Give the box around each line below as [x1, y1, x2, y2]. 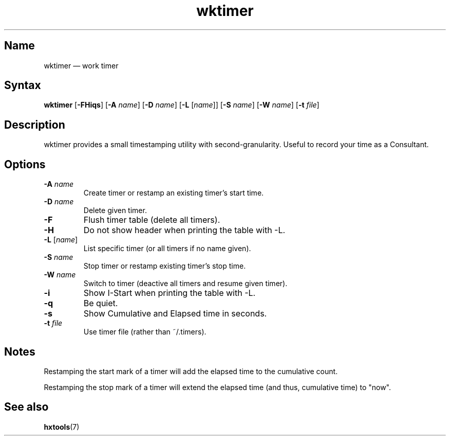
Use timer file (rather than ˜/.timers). [83, 327, 207, 337]
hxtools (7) [44, 422, 80, 431]
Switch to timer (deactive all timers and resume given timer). [83, 279, 288, 288]
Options [4, 157, 46, 171]
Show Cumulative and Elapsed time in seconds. [83, 308, 267, 319]
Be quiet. [83, 298, 118, 309]
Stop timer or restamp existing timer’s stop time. [83, 261, 246, 271]
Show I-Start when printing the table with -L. [83, 288, 256, 298]
